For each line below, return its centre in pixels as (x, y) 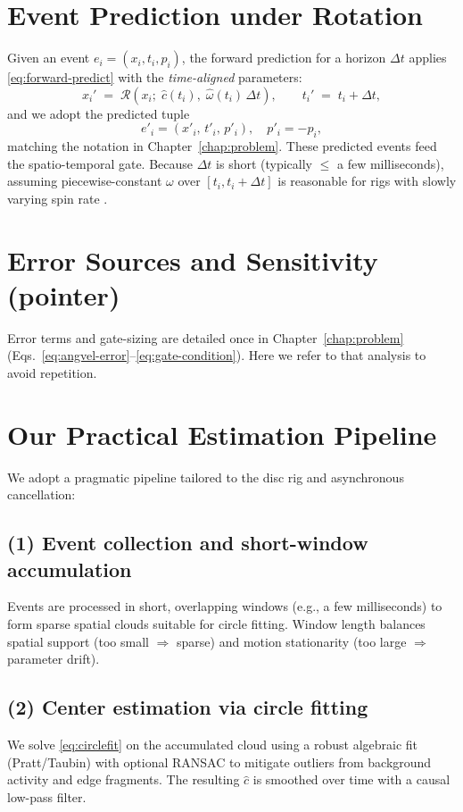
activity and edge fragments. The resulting (124, 779)
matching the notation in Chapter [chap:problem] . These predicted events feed (222, 146)
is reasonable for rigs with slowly (367, 181)
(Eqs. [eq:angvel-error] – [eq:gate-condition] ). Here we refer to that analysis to (217, 355)
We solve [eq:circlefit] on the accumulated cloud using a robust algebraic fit (213, 745)
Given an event (49, 58)
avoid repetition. (52, 372)
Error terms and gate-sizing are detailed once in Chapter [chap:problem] (206, 337)
